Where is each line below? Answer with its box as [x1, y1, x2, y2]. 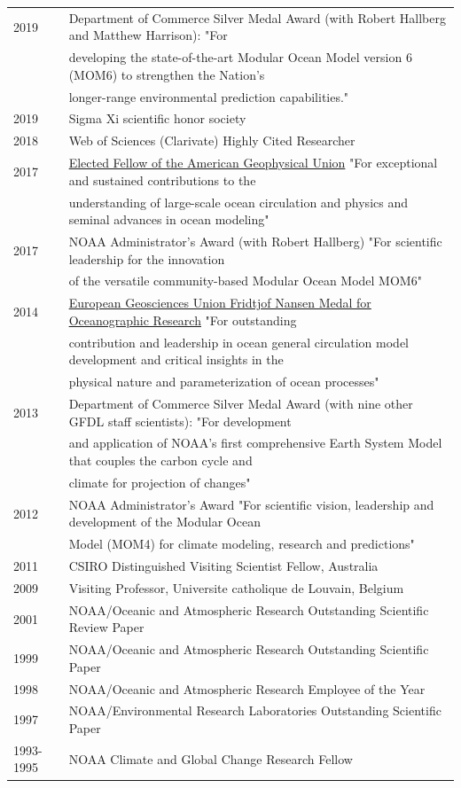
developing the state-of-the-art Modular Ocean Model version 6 [68, 48, 412, 66]
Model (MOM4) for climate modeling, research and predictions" [68, 534, 415, 553]
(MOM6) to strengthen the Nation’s [68, 65, 265, 83]
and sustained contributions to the [68, 170, 256, 189]
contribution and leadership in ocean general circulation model [68, 332, 409, 351]
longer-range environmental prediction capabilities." [68, 87, 349, 105]
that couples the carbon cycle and [68, 451, 253, 470]
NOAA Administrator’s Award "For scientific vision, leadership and [68, 495, 434, 513]
